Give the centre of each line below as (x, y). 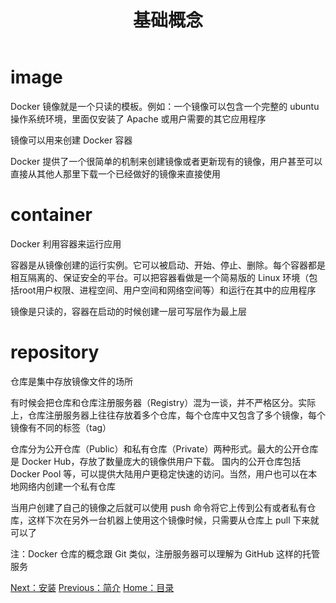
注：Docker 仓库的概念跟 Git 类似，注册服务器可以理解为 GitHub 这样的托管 (165, 553)
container (51, 215)
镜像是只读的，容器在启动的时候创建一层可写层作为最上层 (128, 311)
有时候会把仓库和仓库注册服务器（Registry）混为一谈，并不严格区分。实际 (163, 402)
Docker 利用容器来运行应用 (66, 243)
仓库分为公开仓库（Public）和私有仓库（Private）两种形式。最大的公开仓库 (164, 448)
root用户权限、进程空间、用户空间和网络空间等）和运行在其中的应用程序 (167, 290)
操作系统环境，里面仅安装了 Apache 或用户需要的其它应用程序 (138, 118)
